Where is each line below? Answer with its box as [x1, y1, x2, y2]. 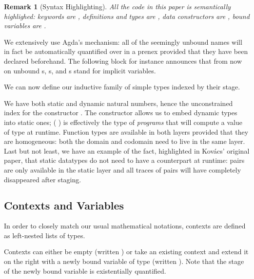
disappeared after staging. [4, 174, 81, 184]
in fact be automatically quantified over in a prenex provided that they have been [4, 46, 248, 56]
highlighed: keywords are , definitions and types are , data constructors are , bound [4, 11, 250, 21]
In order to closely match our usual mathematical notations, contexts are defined [4, 221, 246, 231]
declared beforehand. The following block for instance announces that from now [4, 55, 242, 66]
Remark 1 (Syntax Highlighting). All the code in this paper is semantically [4, 1, 231, 11]
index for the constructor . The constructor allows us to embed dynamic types [4, 107, 237, 118]
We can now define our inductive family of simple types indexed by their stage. [4, 82, 240, 92]
